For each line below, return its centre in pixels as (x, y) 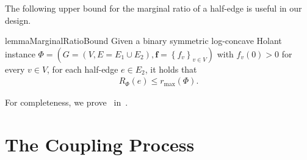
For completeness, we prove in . (67, 102)
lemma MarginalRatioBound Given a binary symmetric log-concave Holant (143, 41)
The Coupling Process (100, 144)
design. (18, 20)
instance (20, 53)
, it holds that (171, 69)
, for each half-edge (83, 69)
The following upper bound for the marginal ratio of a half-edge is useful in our (153, 8)
